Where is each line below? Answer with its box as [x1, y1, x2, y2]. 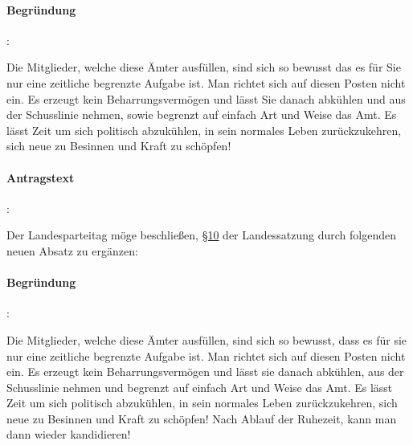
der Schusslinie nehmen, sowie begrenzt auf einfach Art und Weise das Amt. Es [6, 106, 397, 123]
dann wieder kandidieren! [6, 426, 131, 443]
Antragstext [6, 169, 75, 186]
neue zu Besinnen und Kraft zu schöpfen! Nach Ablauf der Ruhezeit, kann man [6, 410, 397, 427]
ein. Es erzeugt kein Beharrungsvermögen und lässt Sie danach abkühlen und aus [6, 90, 406, 107]
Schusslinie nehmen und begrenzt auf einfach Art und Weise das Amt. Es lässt [6, 378, 393, 395]
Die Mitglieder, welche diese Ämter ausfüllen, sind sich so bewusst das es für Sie [6, 59, 401, 76]
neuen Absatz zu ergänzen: [6, 242, 138, 259]
